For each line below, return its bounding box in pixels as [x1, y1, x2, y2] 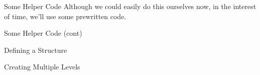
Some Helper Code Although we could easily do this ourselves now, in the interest [4, 1, 256, 11]
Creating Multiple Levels [4, 61, 80, 72]
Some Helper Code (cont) [4, 28, 82, 38]
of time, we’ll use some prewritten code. [4, 11, 126, 21]
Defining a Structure [4, 44, 67, 55]
